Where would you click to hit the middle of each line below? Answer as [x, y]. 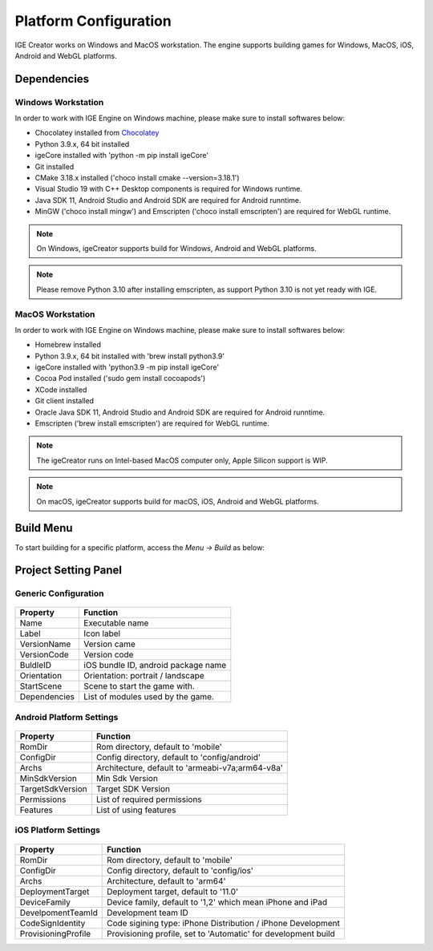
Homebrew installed [68, 345]
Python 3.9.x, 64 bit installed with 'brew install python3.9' [129, 356]
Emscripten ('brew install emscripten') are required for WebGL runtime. [152, 423]
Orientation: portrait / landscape [144, 676]
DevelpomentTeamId [59, 913]
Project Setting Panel [68, 571]
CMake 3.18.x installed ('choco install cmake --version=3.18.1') [137, 178]
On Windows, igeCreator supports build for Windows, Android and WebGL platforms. [176, 248]
